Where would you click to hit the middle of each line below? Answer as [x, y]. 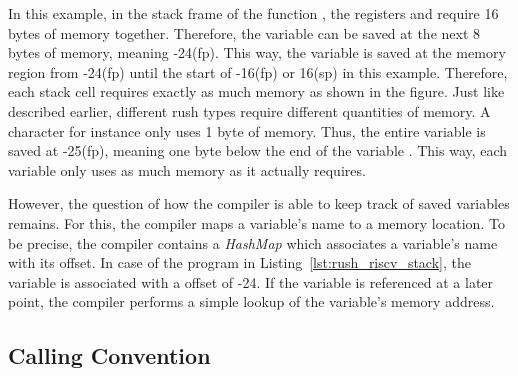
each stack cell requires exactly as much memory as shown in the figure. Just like [256, 91]
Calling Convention [109, 355]
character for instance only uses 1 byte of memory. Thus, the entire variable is [247, 130]
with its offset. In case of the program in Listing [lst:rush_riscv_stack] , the [239, 262]
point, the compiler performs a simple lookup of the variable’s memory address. [251, 301]
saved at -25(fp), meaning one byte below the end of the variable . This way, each [258, 150]
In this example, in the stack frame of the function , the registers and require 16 [253, 13]
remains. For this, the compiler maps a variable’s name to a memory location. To [256, 222]
